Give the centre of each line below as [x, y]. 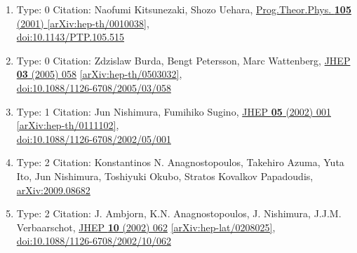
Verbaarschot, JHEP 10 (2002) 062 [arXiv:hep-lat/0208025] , [146, 227]
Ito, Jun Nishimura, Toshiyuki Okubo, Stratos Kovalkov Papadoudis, [165, 176]
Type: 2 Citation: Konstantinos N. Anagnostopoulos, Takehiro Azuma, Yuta [180, 162]
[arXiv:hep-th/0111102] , [68, 125]
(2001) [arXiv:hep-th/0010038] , [83, 23]
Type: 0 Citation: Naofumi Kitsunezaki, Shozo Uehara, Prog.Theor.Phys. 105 [184, 9]
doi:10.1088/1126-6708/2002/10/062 [94, 241]
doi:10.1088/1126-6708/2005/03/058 [94, 87]
